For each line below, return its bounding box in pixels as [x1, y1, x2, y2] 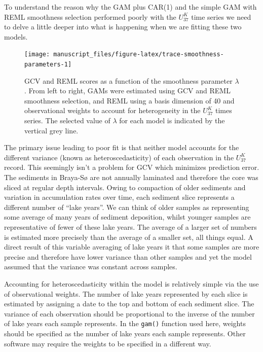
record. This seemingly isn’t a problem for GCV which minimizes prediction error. [4, 162, 259, 172]
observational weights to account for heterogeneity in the [24, 105, 201, 116]
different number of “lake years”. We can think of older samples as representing [4, 201, 249, 212]
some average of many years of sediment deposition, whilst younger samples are [4, 212, 251, 222]
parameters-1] [24, 61, 72, 68]
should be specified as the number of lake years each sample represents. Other [4, 328, 246, 338]
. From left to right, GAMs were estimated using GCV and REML [24, 85, 231, 96]
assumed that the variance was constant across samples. [4, 261, 177, 272]
